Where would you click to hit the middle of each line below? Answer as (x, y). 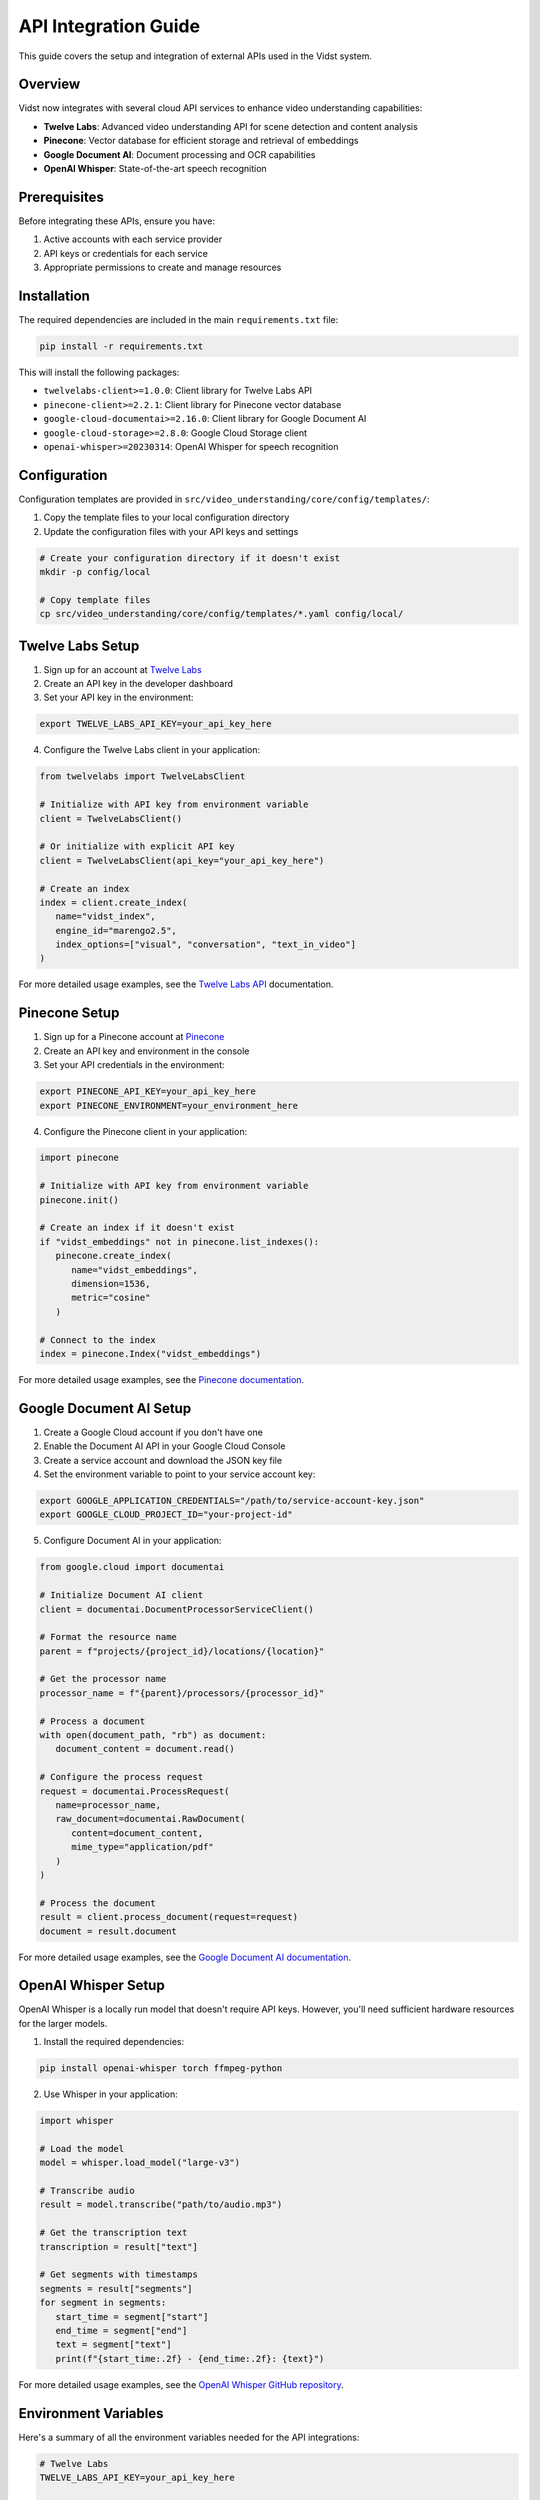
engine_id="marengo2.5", (116, 930)
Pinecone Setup (69, 1013)
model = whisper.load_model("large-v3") (139, 2163)
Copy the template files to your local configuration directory (166, 517)
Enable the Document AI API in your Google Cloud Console (164, 1446)
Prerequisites (61, 196)
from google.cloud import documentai (132, 1567)
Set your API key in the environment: (118, 697)
